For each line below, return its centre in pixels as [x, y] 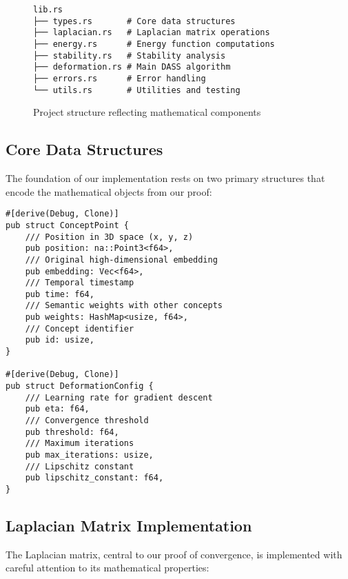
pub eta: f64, [57, 409]
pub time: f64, [60, 294]
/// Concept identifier [80, 328]
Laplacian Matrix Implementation [129, 526]
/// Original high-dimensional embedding [121, 260]
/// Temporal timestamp [80, 283]
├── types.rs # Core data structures [134, 21]
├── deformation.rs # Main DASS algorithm [132, 67]
